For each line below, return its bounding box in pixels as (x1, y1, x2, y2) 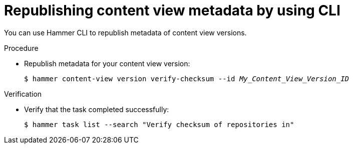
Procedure (4, 43, 39, 52)
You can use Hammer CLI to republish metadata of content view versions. (4, 28, 247, 37)
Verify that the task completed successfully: (24, 105, 169, 114)
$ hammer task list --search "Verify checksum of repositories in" (24, 120, 294, 129)
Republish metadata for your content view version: (24, 59, 190, 68)
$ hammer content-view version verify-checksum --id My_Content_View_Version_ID (24, 74, 349, 83)
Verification (4, 89, 42, 98)
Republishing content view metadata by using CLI (4, 2, 340, 19)
